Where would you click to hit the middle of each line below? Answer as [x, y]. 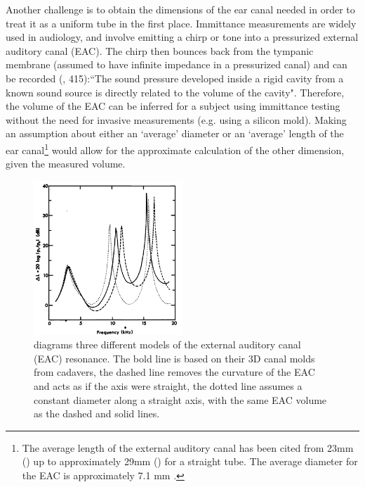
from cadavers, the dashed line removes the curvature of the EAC [174, 372]
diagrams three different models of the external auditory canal [167, 344]
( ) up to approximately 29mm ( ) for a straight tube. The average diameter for [190, 461]
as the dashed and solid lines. [97, 413]
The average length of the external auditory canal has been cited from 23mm [188, 447]
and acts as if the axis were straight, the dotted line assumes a [168, 386]
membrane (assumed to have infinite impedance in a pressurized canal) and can [177, 64]
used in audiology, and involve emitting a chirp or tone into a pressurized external [182, 37]
